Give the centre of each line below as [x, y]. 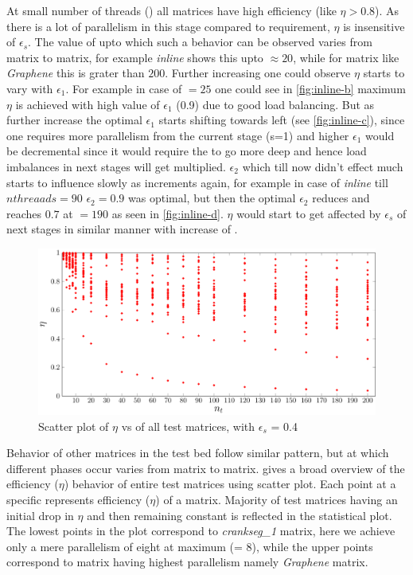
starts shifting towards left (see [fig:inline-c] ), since [282, 120]
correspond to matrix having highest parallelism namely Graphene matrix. [187, 562]
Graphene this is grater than [76, 73]
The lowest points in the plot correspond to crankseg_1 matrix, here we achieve [201, 531]
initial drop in [40, 515]
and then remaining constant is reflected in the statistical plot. [240, 515]
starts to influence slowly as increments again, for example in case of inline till [197, 182]
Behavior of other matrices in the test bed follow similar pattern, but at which [198, 453]
